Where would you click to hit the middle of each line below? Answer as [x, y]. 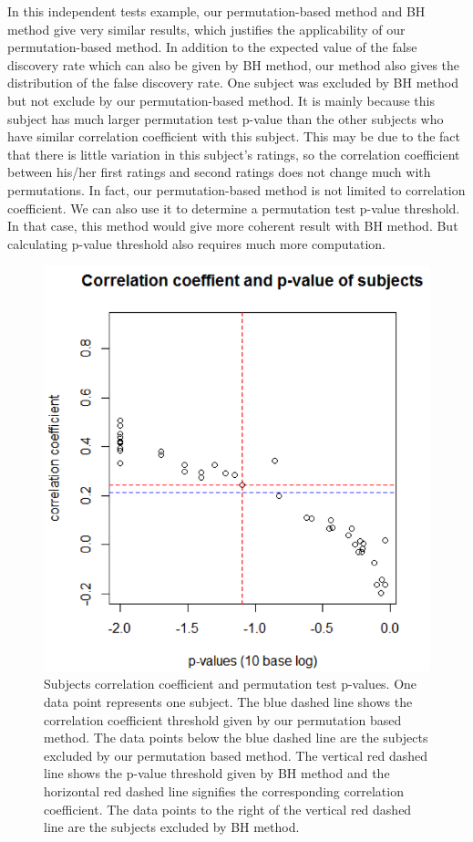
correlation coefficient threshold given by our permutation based [223, 719]
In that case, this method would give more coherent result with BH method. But [233, 226]
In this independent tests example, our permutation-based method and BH [216, 11]
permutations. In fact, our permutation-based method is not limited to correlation [236, 189]
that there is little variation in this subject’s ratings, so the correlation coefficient [234, 154]
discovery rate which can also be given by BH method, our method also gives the [234, 64]
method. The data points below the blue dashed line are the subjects [236, 738]
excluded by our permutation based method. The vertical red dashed [236, 755]
